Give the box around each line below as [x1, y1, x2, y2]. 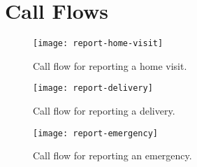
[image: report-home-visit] [33, 38, 163, 49]
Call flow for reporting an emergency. [33, 148, 192, 163]
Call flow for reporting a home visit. [33, 58, 187, 73]
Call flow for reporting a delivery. [33, 103, 175, 118]
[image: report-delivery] [33, 83, 153, 94]
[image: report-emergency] [33, 128, 158, 138]
